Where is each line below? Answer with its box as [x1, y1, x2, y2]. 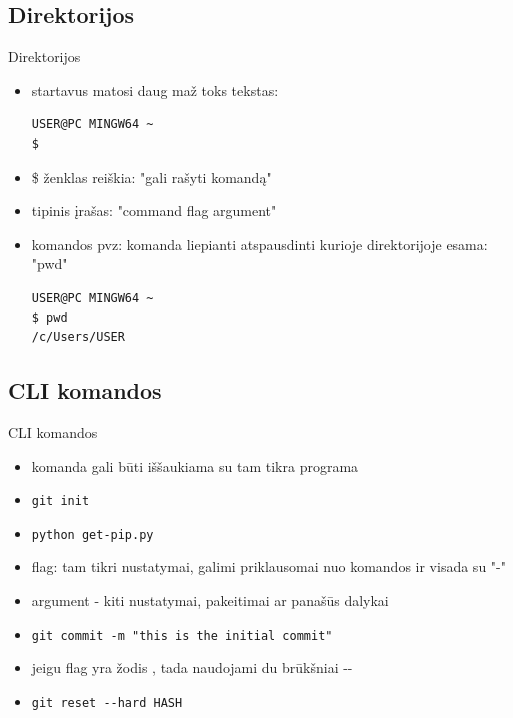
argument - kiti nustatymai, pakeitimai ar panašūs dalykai [31, 590, 389, 611]
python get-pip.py [31, 527, 154, 542]
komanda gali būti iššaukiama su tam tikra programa [31, 455, 359, 476]
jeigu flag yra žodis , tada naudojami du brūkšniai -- [31, 657, 353, 678]
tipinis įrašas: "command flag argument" [31, 200, 277, 221]
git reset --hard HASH [31, 695, 183, 710]
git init [31, 494, 90, 509]
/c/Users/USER [31, 330, 125, 345]
